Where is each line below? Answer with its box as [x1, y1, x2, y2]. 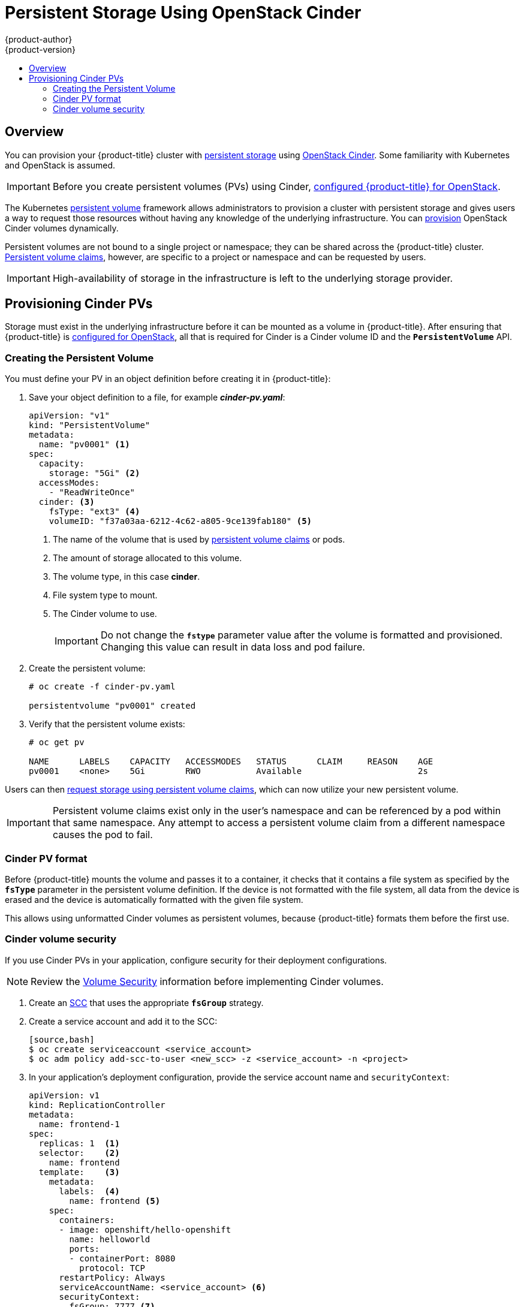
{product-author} [5, 34, 73, 44]
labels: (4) [59, 1186, 120, 1196]
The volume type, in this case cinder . [53, 571, 200, 582]
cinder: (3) [38, 497, 95, 507]
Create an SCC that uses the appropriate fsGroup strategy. [29, 997, 264, 1008]
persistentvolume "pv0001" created [29, 701, 196, 711]
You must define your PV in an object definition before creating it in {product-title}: [5, 374, 331, 384]
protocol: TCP [79, 1263, 145, 1273]
